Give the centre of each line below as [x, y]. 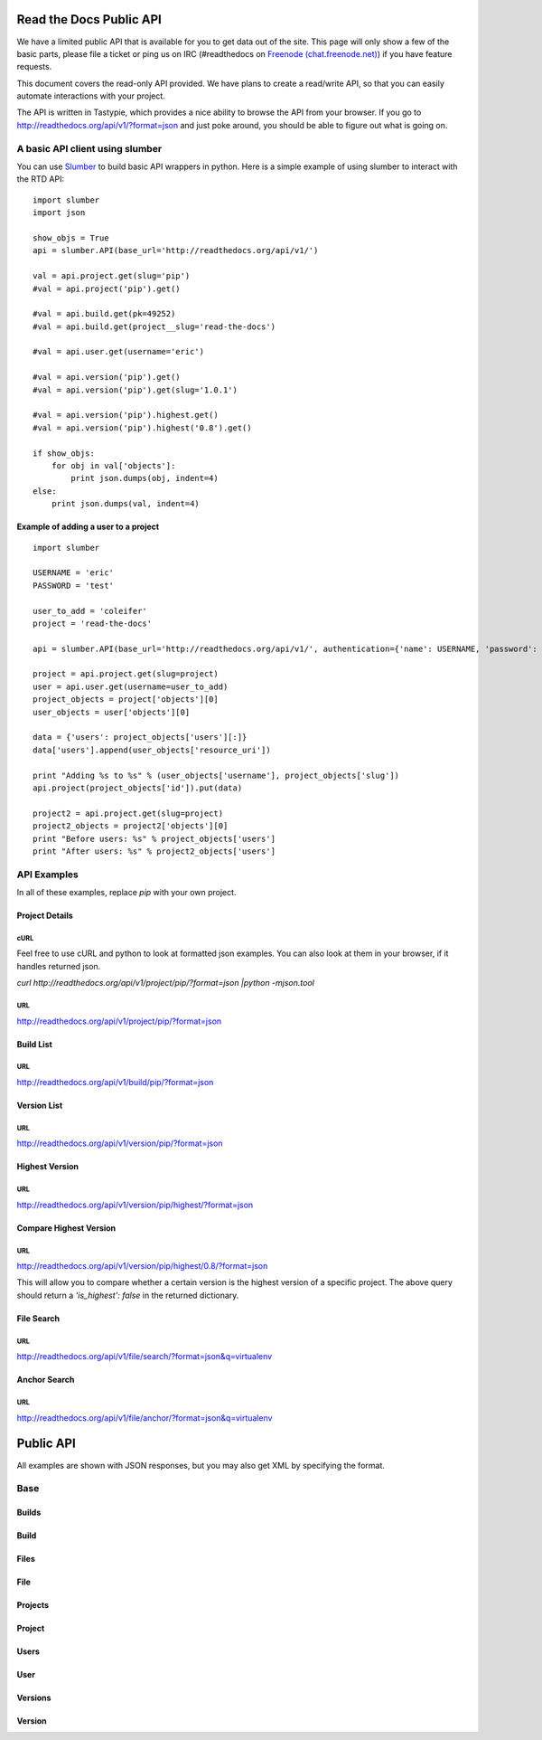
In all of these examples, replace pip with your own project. [126, 893]
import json [59, 213]
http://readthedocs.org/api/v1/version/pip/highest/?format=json [135, 1205]
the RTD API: [41, 179]
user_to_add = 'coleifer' [90, 611]
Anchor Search [46, 1380]
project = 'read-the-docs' [93, 623]
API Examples [47, 875]
